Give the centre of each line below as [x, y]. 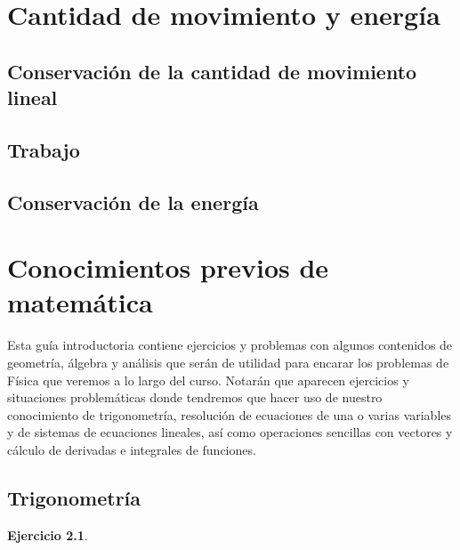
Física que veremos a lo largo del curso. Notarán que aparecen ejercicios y [208, 380]
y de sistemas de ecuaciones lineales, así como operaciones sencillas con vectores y [230, 432]
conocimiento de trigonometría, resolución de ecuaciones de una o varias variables [230, 414]
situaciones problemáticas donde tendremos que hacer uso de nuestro [195, 397]
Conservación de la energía [133, 202]
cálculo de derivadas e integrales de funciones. [132, 449]
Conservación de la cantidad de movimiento [212, 71]
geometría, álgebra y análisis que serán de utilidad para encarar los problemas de [228, 363]
